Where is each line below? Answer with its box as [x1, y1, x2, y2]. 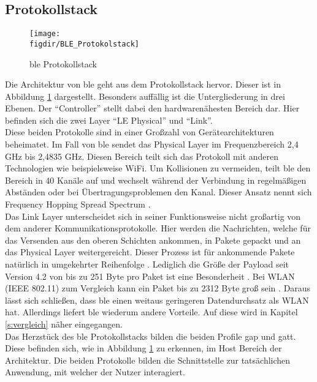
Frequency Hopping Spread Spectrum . [5, 198, 151, 211]
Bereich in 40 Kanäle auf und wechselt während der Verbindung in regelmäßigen [5, 173, 307, 186]
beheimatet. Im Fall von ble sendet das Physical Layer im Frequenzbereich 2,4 [5, 138, 299, 151]
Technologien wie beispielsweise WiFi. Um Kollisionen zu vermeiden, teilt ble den [5, 162, 311, 174]
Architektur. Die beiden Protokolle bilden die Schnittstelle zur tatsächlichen [5, 353, 291, 366]
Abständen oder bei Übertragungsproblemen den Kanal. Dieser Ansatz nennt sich [5, 185, 312, 198]
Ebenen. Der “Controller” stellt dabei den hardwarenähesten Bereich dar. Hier [5, 102, 300, 114]
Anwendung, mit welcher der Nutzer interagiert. [5, 365, 185, 378]
